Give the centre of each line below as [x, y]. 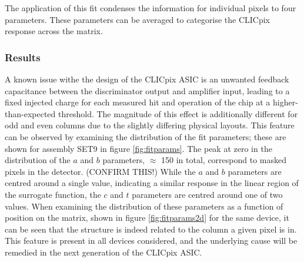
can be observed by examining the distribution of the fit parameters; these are [146, 136]
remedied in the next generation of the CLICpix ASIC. [103, 252]
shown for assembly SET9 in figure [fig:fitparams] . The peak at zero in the [138, 148]
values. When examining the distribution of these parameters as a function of [144, 206]
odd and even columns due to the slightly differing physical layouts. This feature [150, 125]
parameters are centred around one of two [207, 194]
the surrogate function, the [53, 194]
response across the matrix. [54, 31]
